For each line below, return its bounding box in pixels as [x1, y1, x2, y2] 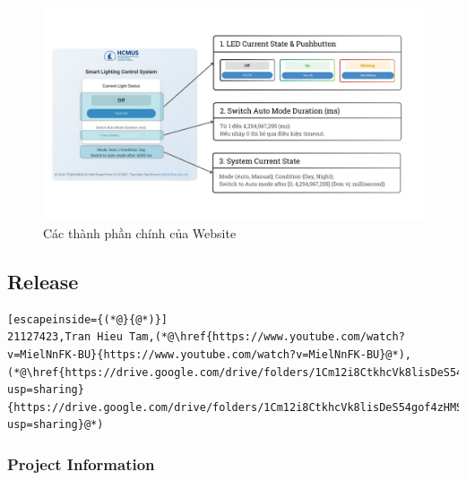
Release [7, 268, 79, 296]
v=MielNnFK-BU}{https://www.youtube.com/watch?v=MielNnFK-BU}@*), [7, 348, 412, 362]
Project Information [7, 452, 155, 475]
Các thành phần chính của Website [43, 224, 237, 243]
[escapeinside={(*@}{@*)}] [7, 313, 168, 326]
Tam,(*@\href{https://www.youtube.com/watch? [129, 330, 405, 344]
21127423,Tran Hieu [7, 330, 123, 344]
